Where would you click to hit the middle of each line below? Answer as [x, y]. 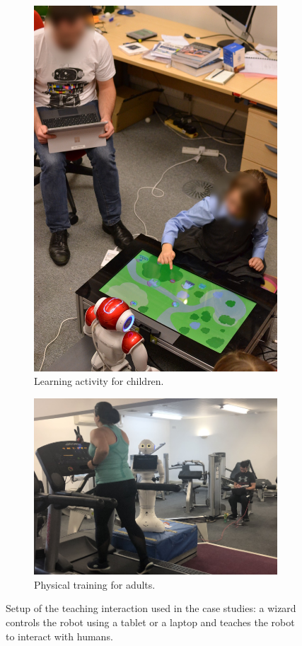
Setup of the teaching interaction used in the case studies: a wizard [151, 608]
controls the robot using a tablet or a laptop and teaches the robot [150, 622]
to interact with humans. [59, 636]
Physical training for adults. [95, 584]
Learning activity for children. [99, 381]
